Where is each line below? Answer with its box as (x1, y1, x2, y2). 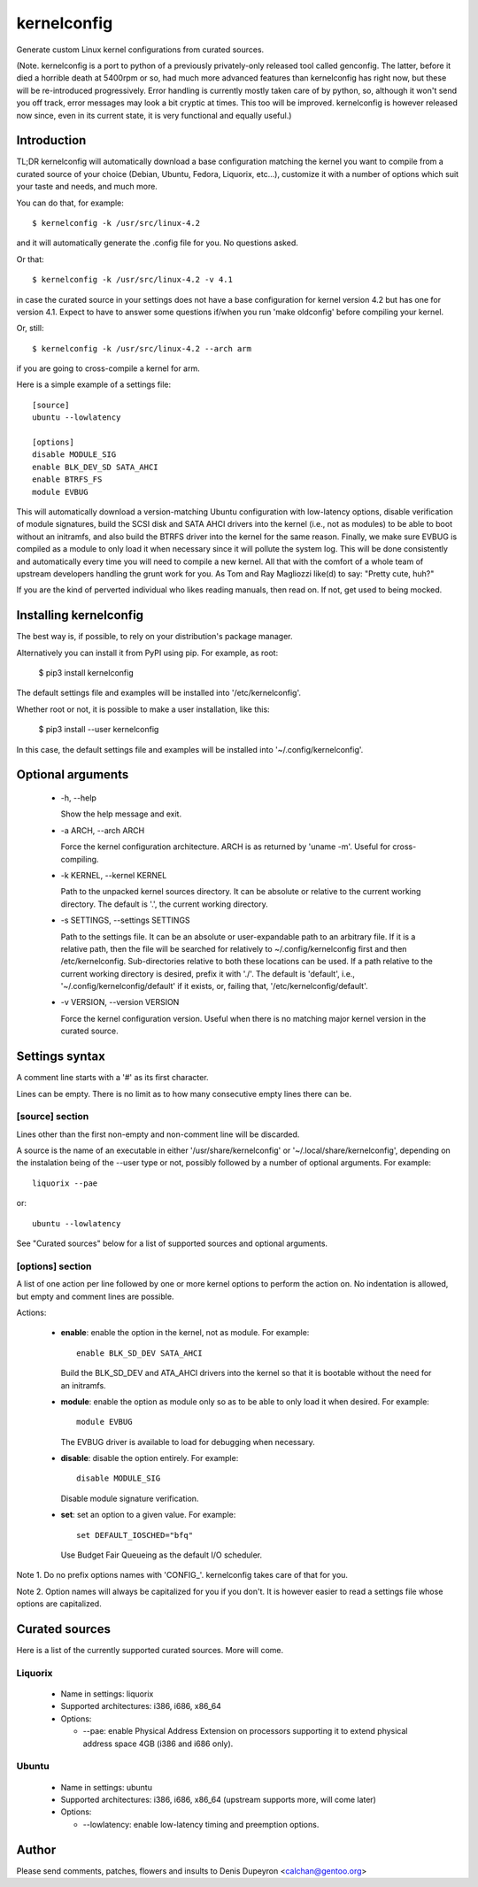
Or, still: (16, 323, 44, 334)
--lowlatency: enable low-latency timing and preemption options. (82, 1819, 320, 1829)
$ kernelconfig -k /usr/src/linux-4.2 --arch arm (32, 344, 252, 353)
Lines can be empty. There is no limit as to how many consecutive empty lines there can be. (16, 1088, 352, 1099)
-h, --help (60, 793, 96, 803)
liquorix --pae (32, 1178, 98, 1188)
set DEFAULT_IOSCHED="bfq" (76, 1530, 194, 1540)
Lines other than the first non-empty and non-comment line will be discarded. (16, 1129, 300, 1140)
